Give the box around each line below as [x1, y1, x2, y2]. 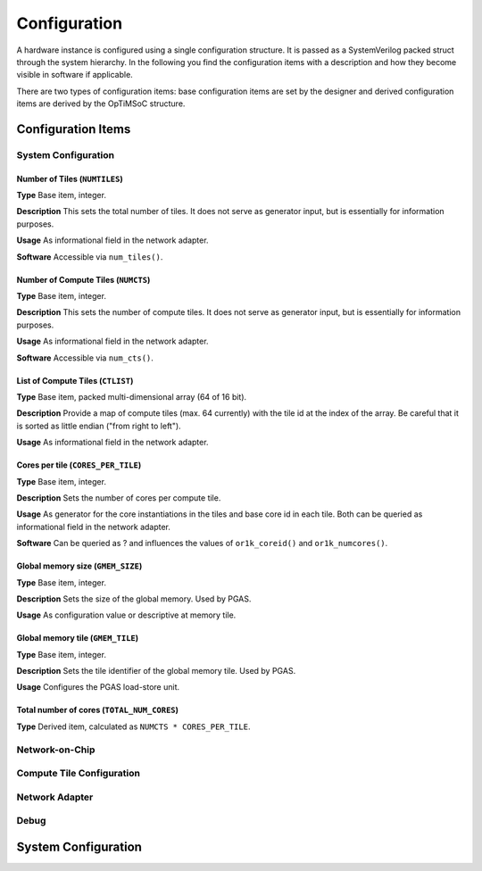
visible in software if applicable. [16, 70, 133, 80]
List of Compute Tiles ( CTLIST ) [16, 375, 134, 386]
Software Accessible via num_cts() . [16, 353, 154, 363]
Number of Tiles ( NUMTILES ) [16, 173, 124, 184]
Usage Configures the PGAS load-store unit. [16, 682, 180, 693]
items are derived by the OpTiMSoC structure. [16, 98, 186, 109]
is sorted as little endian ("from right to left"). [16, 420, 182, 431]
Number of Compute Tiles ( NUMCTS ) [16, 274, 151, 285]
